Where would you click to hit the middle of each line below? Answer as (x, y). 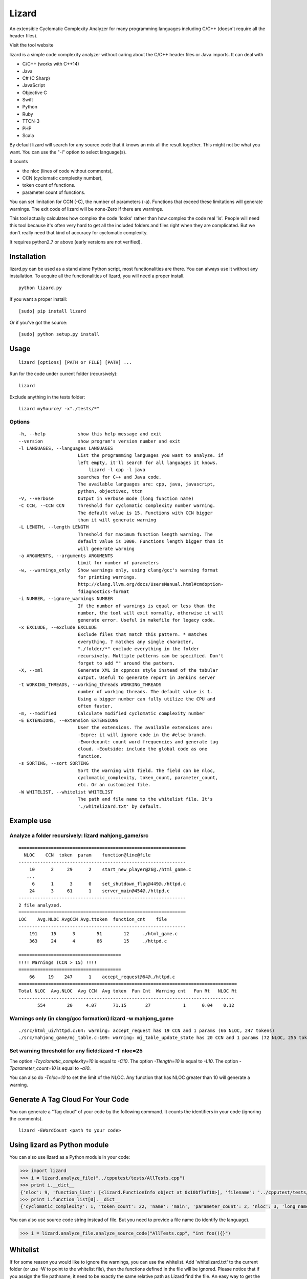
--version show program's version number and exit (100, 441)
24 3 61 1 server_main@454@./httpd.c (99, 891)
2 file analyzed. (40, 905)
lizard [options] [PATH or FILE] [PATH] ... (75, 362)
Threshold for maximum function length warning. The (145, 534)
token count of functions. (49, 185)
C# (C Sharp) (36, 78)
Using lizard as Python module (59, 1145)
